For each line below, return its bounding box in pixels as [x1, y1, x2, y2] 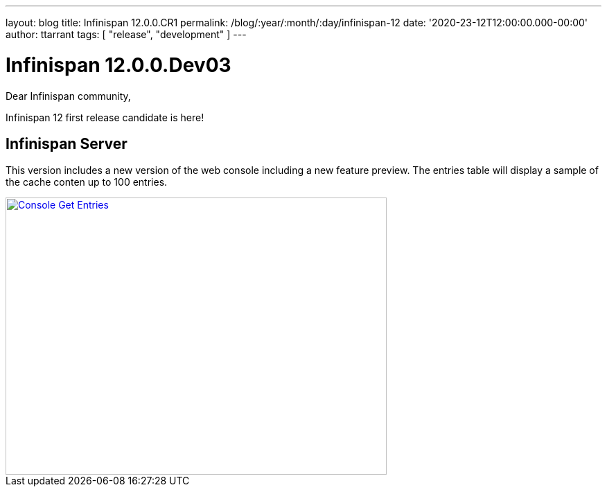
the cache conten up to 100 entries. [6, 176, 168, 188]
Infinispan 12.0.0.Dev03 [6, 53, 231, 77]
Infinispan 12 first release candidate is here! [6, 111, 204, 123]
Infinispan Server [6, 134, 127, 152]
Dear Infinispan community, [6, 89, 131, 102]
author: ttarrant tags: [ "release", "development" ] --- [6, 28, 247, 40]
